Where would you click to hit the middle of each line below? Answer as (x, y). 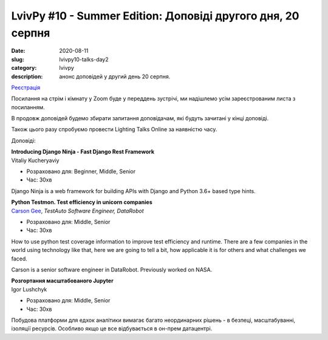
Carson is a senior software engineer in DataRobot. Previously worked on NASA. (112, 270)
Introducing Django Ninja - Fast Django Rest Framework (83, 152)
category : (24, 68)
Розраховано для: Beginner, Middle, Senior (81, 172)
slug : (18, 59)
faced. (19, 259)
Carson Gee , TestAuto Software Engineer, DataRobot (77, 211)
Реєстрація (26, 87)
